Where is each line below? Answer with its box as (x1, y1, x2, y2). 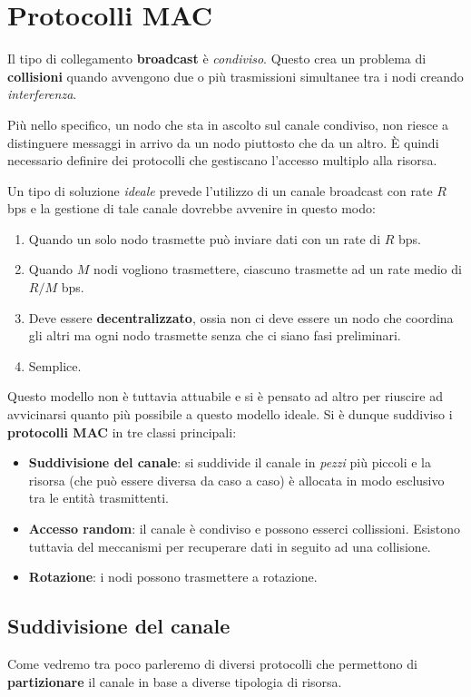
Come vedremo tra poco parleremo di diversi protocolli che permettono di (7, 653, 417, 672)
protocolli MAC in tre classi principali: (7, 422, 237, 441)
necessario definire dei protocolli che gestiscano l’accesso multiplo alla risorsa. (7, 151, 437, 170)
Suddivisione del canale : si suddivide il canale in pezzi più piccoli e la (28, 453, 431, 472)
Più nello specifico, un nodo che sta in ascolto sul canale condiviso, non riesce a (7, 114, 449, 133)
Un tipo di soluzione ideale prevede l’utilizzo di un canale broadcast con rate (7, 181, 433, 200)
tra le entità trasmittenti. (28, 488, 169, 507)
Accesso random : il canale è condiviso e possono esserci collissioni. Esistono (28, 519, 460, 537)
